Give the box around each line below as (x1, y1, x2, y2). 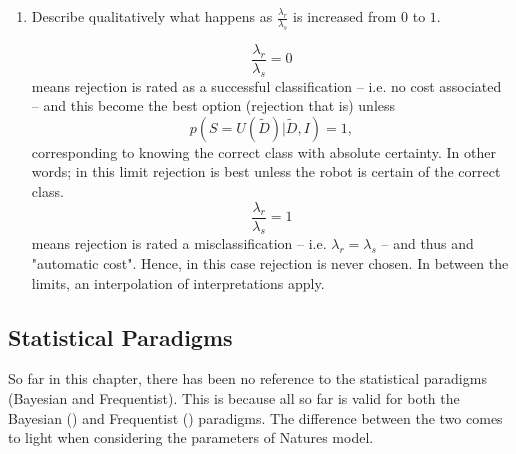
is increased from (293, 6, 397, 26)
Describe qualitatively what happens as (31, 6, 273, 26)
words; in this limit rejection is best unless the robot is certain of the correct (31, 161, 501, 182)
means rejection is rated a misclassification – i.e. (31, 233, 327, 254)
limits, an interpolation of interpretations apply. (31, 272, 325, 293)
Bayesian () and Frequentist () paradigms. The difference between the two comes (8, 407, 503, 428)
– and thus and (381, 233, 474, 254)
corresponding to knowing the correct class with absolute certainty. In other (31, 141, 496, 162)
